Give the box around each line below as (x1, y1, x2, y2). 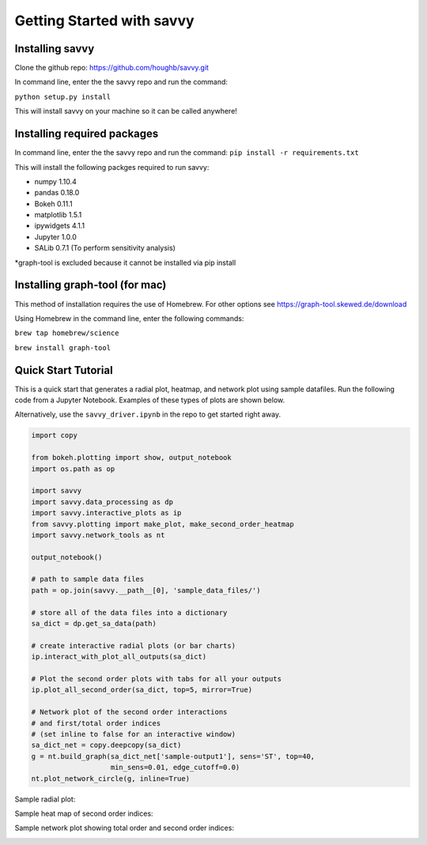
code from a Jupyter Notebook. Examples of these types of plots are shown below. (14, 395, 285, 405)
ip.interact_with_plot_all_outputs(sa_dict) (31, 652, 207, 662)
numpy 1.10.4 (34, 176, 77, 186)
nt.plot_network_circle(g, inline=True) (31, 774, 190, 783)
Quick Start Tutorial (14, 364, 114, 377)
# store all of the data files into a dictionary (31, 608, 228, 617)
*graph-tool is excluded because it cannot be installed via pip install (14, 258, 236, 267)
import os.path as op (31, 464, 115, 473)
